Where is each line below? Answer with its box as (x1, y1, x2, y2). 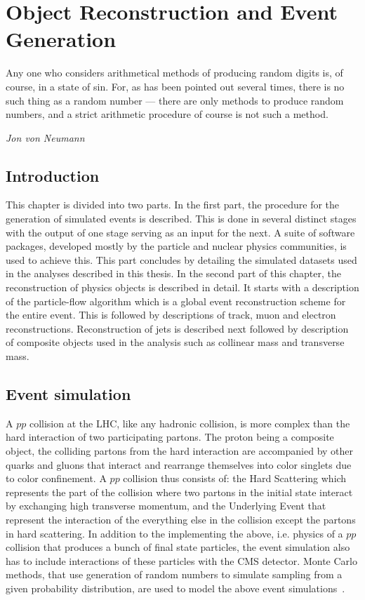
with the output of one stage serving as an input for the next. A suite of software (6, 225, 355, 239)
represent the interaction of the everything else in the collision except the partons (6, 512, 356, 526)
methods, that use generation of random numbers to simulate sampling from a (6, 567, 343, 582)
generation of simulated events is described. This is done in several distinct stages (6, 211, 357, 226)
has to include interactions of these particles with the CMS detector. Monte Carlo (6, 553, 357, 568)
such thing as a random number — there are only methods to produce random (6, 93, 344, 107)
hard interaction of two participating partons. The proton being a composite (6, 429, 334, 444)
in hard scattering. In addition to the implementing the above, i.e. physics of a (6, 526, 343, 540)
